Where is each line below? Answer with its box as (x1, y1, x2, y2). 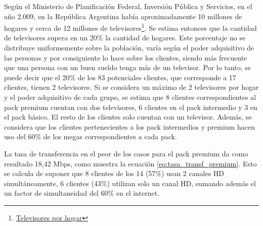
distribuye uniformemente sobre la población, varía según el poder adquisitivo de (4, 42, 254, 53)
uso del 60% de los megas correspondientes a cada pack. (4, 131, 177, 142)
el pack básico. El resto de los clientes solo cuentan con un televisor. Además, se (4, 111, 252, 122)
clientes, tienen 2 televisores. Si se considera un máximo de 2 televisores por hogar (4, 82, 259, 92)
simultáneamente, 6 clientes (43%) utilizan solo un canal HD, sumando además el (4, 178, 256, 188)
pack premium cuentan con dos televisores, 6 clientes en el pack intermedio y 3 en (4, 101, 257, 112)
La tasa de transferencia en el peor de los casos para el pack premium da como (4, 148, 248, 158)
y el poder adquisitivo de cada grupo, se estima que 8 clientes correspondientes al (4, 92, 256, 102)
